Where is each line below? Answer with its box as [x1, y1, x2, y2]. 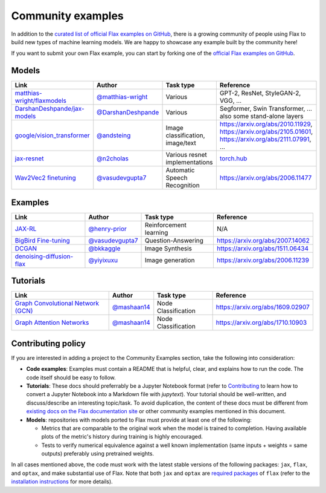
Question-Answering [145, 236, 203, 244]
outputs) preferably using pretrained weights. [41, 450, 154, 457]
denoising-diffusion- [14, 252, 74, 260]
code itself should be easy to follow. [26, 374, 116, 381]
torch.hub [219, 154, 248, 163]
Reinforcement [145, 221, 187, 229]
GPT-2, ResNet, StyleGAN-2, [219, 89, 301, 97]
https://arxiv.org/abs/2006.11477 [219, 174, 312, 182]
